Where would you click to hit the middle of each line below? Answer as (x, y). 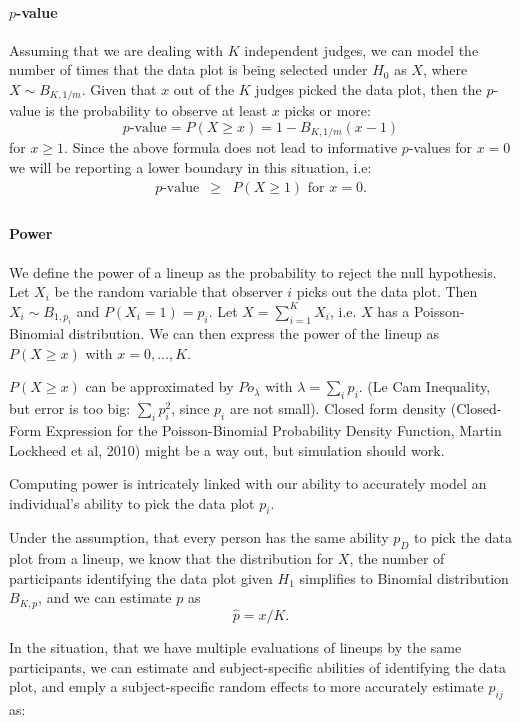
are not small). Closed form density (338, 408)
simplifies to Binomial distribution (404, 577)
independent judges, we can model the (361, 49)
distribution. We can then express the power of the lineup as (253, 333)
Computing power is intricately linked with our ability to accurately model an (248, 483)
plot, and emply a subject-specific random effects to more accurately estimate (246, 686)
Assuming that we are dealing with (116, 49)
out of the (204, 88)
